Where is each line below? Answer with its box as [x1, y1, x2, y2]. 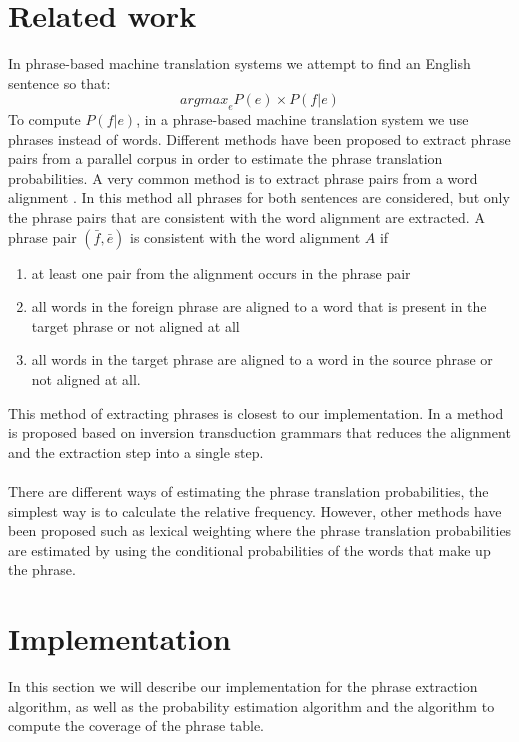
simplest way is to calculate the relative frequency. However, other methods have [8, 500, 502, 521]
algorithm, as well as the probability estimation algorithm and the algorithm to [8, 695, 495, 716]
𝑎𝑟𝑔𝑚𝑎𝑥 [180, 93, 229, 108]
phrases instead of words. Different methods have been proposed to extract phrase [8, 128, 511, 149]
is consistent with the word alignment [130, 226, 361, 247]
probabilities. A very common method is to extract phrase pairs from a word [8, 167, 478, 188]
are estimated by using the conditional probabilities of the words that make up [8, 539, 491, 560]
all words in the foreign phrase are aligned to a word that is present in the [31, 296, 487, 317]
